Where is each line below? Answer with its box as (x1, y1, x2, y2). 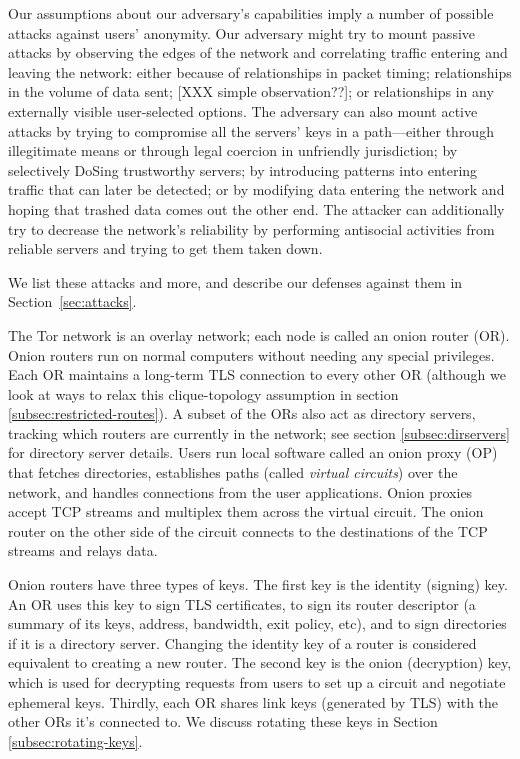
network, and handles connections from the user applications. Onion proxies (8, 481, 473, 502)
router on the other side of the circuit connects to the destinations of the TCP (8, 520, 488, 541)
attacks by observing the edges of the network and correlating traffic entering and (8, 42, 508, 63)
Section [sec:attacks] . (8, 291, 137, 312)
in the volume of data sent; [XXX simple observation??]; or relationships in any (8, 81, 494, 102)
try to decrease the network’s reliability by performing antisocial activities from (8, 218, 495, 239)
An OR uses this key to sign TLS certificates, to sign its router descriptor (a (8, 593, 476, 614)
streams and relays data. (8, 540, 158, 561)
